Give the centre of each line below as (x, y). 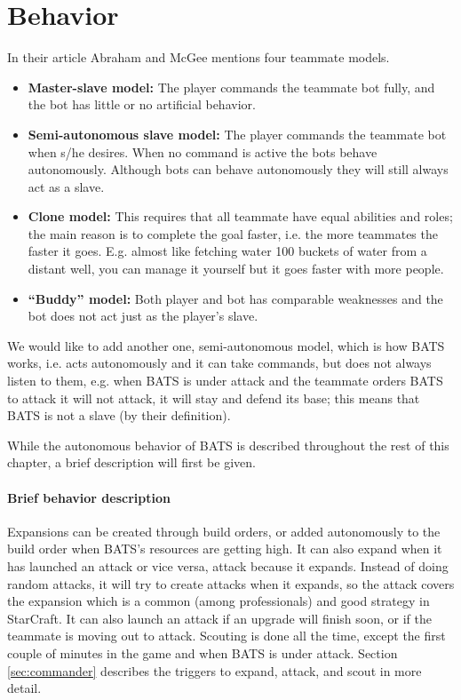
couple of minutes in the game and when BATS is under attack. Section (203, 652)
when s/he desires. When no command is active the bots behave (203, 151)
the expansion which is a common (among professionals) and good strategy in (219, 601)
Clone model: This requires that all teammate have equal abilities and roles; (240, 216)
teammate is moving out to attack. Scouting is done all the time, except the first (227, 636)
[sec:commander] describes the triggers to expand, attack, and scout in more (215, 670)
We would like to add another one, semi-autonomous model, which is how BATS (226, 345)
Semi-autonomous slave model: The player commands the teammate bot (237, 134)
